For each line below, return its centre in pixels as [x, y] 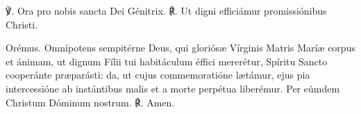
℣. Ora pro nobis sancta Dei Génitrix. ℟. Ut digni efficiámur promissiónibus [166, 10]
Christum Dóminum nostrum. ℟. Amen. [90, 102]
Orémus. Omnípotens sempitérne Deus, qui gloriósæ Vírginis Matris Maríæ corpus [180, 48]
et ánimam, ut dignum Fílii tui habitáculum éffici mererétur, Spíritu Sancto [167, 61]
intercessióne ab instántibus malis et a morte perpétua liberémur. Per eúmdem [173, 88]
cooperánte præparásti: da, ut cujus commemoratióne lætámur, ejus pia [158, 75]
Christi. [22, 24]
